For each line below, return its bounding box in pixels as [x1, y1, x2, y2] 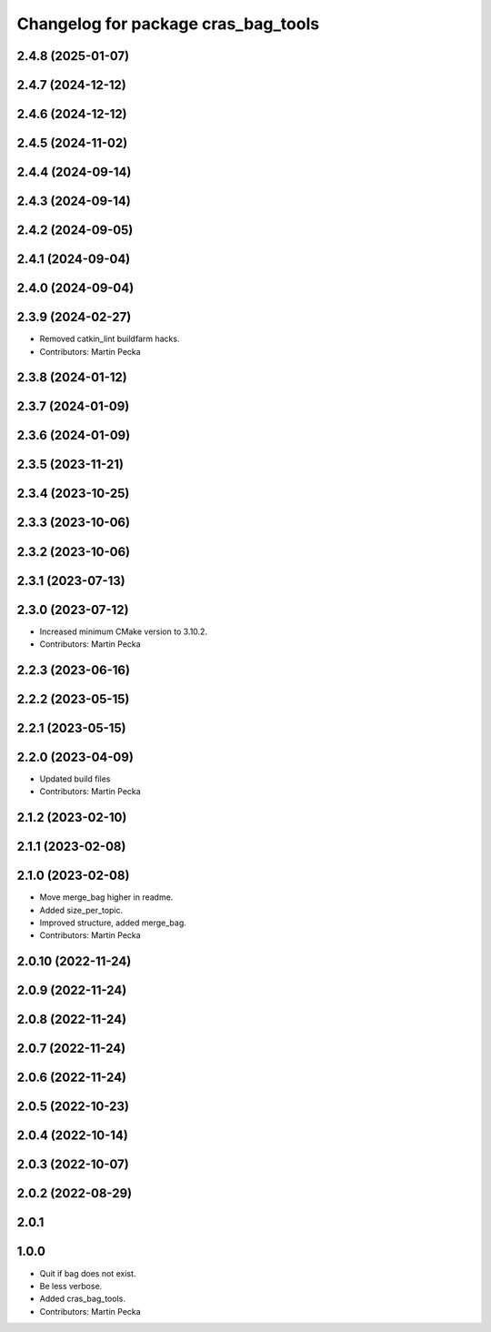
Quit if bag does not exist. [39, 1267, 136, 1278]
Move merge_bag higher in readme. [39, 892, 174, 903]
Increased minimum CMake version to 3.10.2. [39, 626, 208, 637]
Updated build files [39, 773, 111, 784]
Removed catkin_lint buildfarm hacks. [39, 333, 180, 345]
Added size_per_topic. [39, 904, 124, 915]
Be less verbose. [39, 1280, 103, 1291]
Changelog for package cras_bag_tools [16, 14, 320, 34]
